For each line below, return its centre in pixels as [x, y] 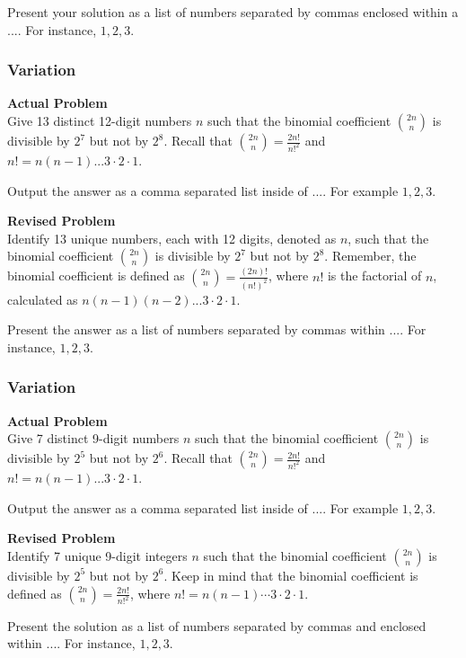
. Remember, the [370, 256]
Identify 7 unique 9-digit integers [97, 555]
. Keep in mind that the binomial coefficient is [291, 575]
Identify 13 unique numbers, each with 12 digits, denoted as [172, 238]
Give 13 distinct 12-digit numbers [100, 120]
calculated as [43, 299]
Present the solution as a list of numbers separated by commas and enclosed [217, 625]
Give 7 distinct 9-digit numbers [93, 438]
